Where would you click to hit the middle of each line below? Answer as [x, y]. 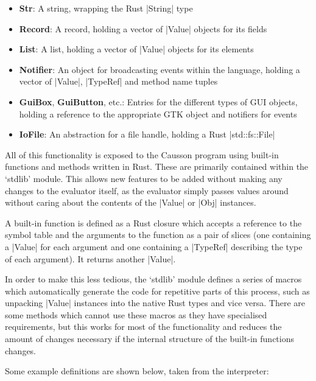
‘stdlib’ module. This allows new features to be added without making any [144, 178]
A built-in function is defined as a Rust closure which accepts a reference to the [153, 222]
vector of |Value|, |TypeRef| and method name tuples [118, 81]
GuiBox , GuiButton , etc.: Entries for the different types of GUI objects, [158, 101]
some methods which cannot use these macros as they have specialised [136, 314]
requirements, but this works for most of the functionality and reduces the [143, 327]
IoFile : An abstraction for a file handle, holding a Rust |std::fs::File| [147, 134]
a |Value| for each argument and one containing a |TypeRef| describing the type [154, 246]
